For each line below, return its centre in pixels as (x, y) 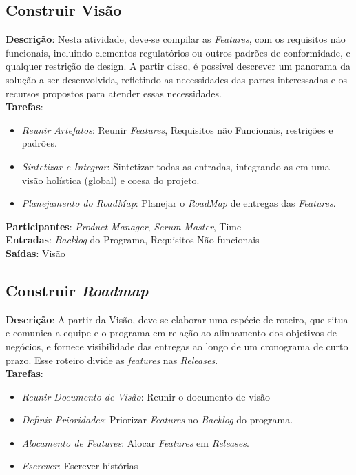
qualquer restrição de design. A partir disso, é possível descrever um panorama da (178, 66)
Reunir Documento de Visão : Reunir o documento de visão (146, 396)
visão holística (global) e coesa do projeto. (111, 180)
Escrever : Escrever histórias (80, 466)
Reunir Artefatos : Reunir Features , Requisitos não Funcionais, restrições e (177, 129)
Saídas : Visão (35, 253)
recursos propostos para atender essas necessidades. (114, 93)
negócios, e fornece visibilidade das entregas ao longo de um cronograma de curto (177, 346)
